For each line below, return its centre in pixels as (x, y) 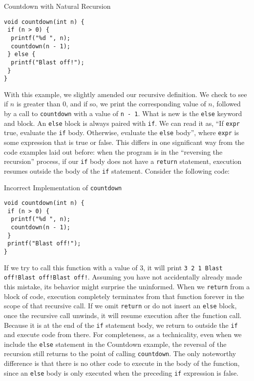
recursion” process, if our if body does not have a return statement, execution (123, 161)
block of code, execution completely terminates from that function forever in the (124, 296)
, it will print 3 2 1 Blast (183, 267)
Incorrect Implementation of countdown (63, 187)
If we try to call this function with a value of (71, 267)
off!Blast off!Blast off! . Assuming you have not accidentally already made (123, 277)
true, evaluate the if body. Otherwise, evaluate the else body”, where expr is (121, 132)
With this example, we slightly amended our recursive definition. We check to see (126, 94)
